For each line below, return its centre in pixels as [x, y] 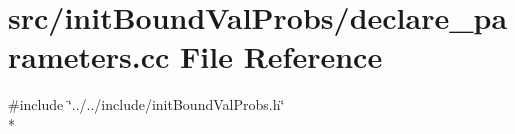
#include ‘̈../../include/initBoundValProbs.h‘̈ [146, 104]
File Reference [281, 56]
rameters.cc [89, 56]
